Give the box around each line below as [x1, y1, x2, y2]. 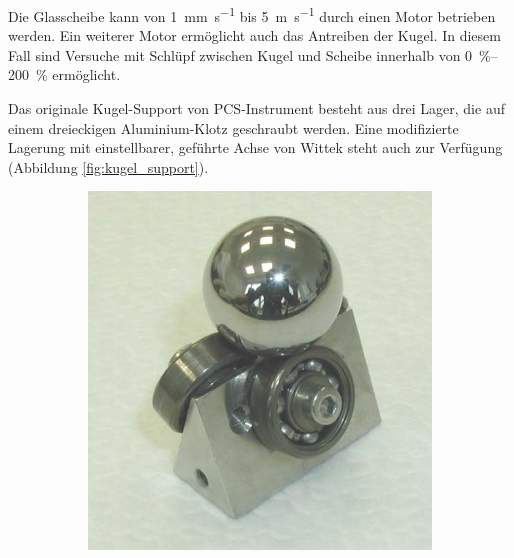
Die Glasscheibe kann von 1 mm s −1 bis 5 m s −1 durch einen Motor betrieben [8, 3, 496, 26]
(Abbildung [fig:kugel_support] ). [8, 156, 209, 177]
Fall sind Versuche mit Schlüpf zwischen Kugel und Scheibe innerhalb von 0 [8, 44, 473, 65]
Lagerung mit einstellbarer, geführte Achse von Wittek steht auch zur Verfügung [8, 137, 503, 158]
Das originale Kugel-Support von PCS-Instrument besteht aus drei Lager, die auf [8, 98, 505, 119]
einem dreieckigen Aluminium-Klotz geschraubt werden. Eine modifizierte [8, 117, 459, 138]
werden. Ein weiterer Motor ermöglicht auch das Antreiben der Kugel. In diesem [8, 25, 501, 46]
